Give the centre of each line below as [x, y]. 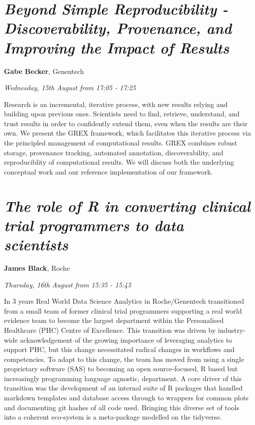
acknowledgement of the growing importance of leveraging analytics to [126, 339]
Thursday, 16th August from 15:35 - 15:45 [68, 284]
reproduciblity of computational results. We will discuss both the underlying [119, 162]
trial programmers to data [94, 225]
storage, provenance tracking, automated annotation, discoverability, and [114, 152]
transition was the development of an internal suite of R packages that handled [123, 388]
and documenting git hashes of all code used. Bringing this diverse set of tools [122, 407]
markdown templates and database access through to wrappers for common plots [126, 398]
